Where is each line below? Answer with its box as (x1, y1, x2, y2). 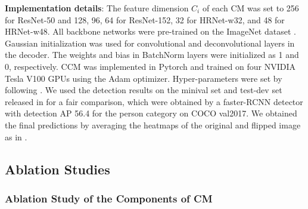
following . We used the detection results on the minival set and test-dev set (5, 84, 282, 96)
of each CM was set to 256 (202, 2, 299, 14)
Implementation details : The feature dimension (5, 2, 189, 14)
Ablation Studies (5, 159, 110, 178)
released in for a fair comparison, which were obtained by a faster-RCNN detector (5, 95, 303, 107)
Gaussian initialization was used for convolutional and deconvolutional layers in (5, 36, 295, 49)
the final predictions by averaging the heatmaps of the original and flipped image (5, 118, 301, 131)
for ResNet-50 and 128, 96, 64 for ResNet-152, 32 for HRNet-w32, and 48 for (5, 13, 285, 26)
